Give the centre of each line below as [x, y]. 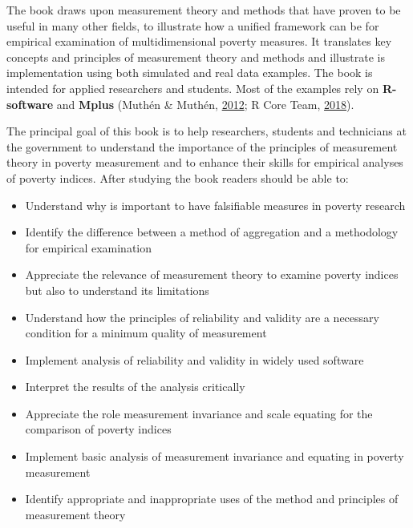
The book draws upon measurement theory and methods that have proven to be [204, 10]
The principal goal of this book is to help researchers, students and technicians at [206, 131]
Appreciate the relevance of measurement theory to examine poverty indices [212, 274]
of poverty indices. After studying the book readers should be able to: [178, 177]
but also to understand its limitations [117, 290]
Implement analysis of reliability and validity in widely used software [194, 359]
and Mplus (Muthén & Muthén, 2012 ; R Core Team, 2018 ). [205, 104]
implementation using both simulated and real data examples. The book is [190, 73]
